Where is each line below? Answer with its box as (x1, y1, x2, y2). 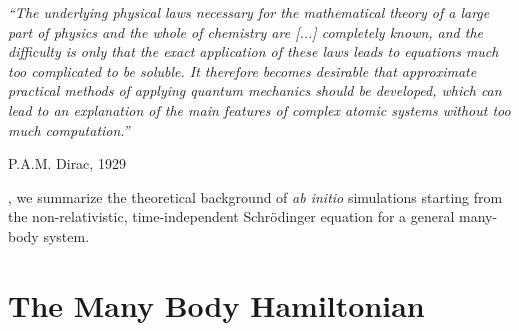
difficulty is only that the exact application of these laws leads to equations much (8, 41, 499, 62)
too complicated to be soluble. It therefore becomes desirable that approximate (8, 60, 477, 81)
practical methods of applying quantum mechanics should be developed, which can (8, 80, 502, 101)
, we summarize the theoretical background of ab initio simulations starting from (8, 186, 503, 207)
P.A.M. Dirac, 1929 (8, 153, 126, 174)
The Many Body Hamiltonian (8, 284, 425, 325)
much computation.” (8, 119, 130, 140)
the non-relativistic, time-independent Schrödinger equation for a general (8, 206, 455, 227)
